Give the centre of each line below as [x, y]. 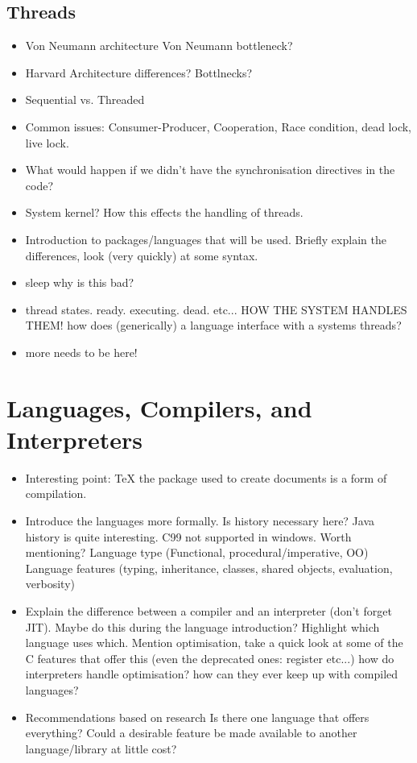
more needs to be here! [81, 352]
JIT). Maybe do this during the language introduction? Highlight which [202, 626]
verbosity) [50, 584]
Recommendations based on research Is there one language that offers [197, 717]
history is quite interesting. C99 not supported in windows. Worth [188, 536]
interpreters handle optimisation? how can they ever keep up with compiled [212, 674]
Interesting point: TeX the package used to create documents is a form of [206, 477]
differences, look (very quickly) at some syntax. [142, 255]
